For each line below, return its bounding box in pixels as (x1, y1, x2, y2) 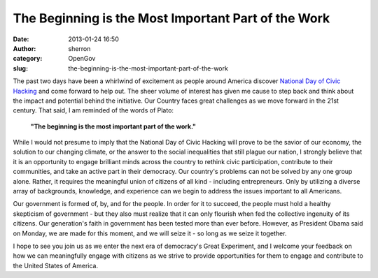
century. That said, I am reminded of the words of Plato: (13, 106, 174, 115)
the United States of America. (13, 261, 99, 270)
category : (13, 54, 43, 63)
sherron (68, 44, 91, 52)
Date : (13, 35, 29, 43)
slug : (13, 64, 28, 73)
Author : (13, 44, 36, 52)
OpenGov (68, 54, 96, 63)
